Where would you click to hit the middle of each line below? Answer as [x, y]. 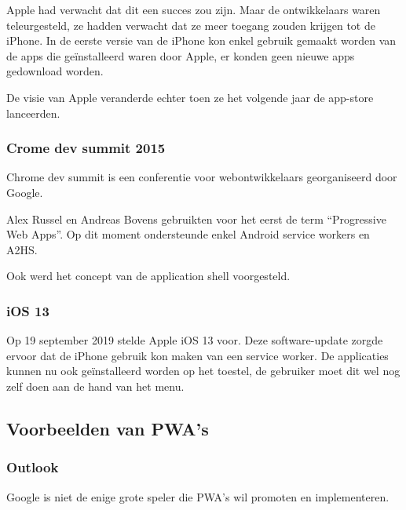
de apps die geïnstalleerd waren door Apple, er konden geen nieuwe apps [181, 55]
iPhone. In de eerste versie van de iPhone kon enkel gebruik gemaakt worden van [201, 40]
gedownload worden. [55, 71]
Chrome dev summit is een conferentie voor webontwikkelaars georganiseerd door [202, 177]
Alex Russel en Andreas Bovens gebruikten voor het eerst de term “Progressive [196, 219]
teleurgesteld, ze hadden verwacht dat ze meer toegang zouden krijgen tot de [191, 25]
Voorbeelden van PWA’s [108, 428]
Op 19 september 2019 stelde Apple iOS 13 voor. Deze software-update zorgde [195, 340]
